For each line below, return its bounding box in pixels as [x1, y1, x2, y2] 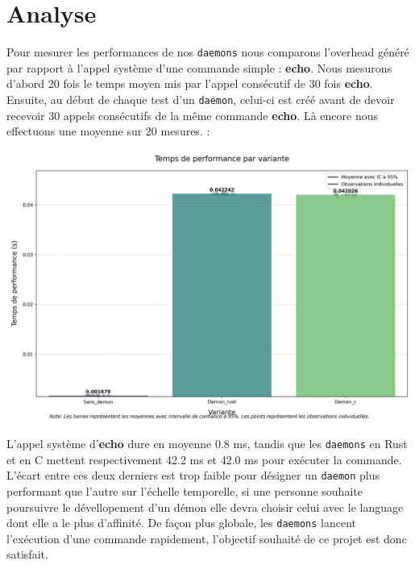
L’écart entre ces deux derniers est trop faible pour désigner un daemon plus [6, 467, 380, 484]
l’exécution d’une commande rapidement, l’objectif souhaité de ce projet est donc [6, 530, 407, 546]
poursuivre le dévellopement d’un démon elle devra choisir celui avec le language [6, 498, 404, 515]
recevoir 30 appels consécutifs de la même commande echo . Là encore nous [6, 106, 378, 123]
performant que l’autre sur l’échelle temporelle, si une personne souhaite [6, 482, 363, 499]
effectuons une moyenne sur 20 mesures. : [6, 123, 210, 139]
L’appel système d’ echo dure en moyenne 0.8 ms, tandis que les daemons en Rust [6, 435, 408, 452]
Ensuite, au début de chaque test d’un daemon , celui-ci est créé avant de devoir [6, 90, 395, 107]
